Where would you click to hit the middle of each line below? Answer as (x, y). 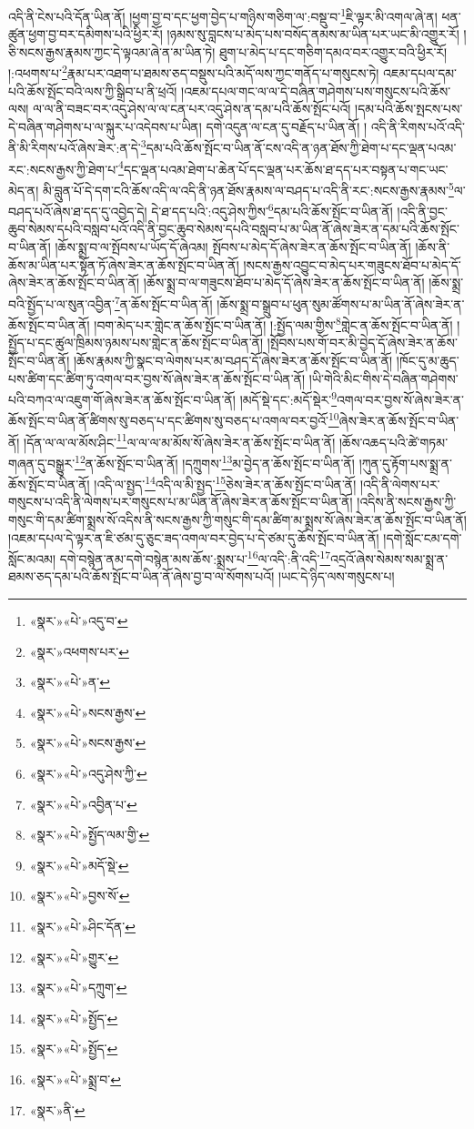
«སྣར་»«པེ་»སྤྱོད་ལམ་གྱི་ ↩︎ (90, 835)
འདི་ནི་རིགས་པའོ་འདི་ (418, 126)
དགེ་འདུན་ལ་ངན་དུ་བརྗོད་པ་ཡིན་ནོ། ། (287, 126)
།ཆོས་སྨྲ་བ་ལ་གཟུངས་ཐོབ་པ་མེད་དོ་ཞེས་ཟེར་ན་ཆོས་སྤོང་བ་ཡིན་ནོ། (284, 282)
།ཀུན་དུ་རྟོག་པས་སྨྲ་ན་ (406, 463)
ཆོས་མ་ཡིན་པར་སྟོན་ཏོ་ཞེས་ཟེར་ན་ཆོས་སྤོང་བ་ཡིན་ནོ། (124, 264)
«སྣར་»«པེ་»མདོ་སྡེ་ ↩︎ (79, 865)
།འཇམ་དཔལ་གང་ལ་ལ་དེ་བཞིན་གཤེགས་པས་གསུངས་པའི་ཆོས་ (316, 91)
